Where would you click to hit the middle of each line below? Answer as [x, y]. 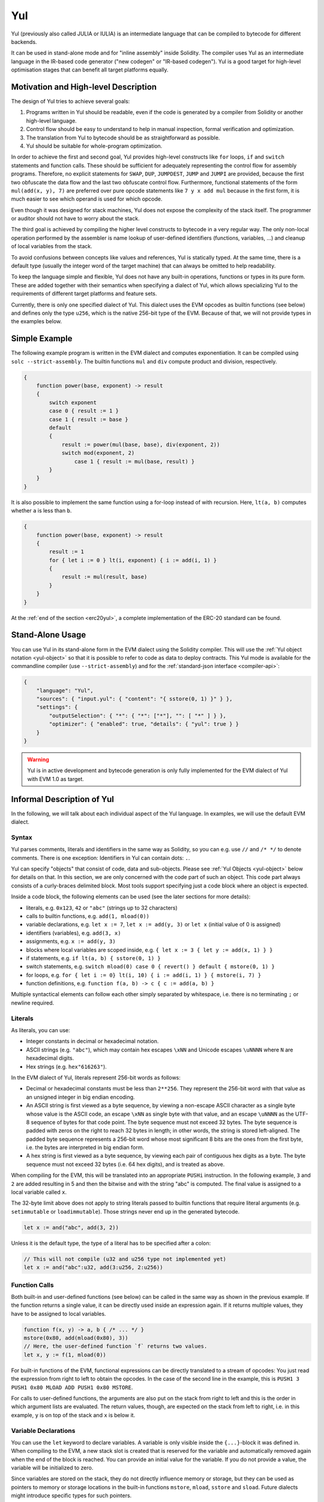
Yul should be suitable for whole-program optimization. [94, 146]
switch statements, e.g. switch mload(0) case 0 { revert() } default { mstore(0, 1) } [151, 967]
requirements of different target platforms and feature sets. [84, 294]
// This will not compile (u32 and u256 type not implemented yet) [125, 1259]
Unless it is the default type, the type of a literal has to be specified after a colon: [111, 1243]
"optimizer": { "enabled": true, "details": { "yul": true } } [144, 724]
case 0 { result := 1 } [84, 411]
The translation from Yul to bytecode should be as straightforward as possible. [123, 138]
